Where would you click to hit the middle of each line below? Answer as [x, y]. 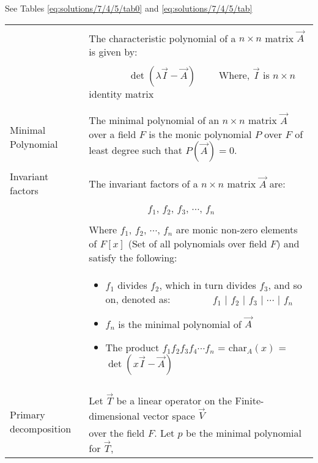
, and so [285, 285]
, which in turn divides [208, 285]
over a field [113, 134]
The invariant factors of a [143, 183]
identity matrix [121, 94]
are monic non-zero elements [237, 229]
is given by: [113, 52]
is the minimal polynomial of [180, 324]
